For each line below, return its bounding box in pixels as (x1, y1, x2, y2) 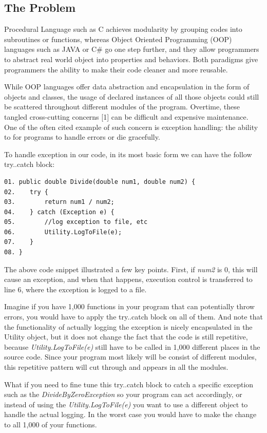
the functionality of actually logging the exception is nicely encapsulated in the (4, 321, 253, 332)
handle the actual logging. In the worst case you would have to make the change (4, 409, 257, 420)
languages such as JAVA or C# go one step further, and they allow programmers (4, 44, 259, 54)
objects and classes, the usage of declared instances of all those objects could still (4, 91, 259, 102)
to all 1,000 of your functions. (4, 419, 97, 429)
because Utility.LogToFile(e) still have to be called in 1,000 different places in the (4, 341, 260, 352)
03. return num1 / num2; (4, 198, 115, 206)
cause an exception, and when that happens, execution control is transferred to (4, 274, 253, 285)
